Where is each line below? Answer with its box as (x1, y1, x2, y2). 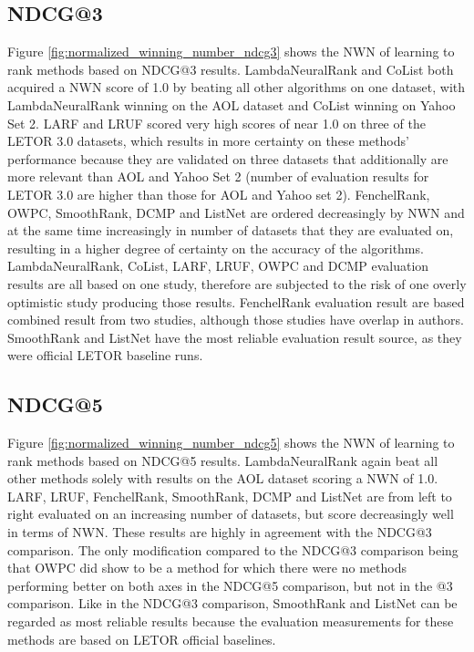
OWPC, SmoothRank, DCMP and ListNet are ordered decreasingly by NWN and (7, 202, 465, 222)
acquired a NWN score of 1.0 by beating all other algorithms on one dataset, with (7, 78, 466, 97)
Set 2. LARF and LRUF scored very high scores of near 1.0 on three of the (7, 113, 426, 132)
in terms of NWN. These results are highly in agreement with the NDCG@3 (7, 523, 432, 542)
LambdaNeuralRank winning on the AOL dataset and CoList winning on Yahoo (7, 95, 456, 114)
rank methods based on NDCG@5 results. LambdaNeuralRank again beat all (7, 450, 438, 470)
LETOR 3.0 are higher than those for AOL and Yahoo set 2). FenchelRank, (7, 184, 430, 203)
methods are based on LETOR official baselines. (7, 629, 276, 648)
